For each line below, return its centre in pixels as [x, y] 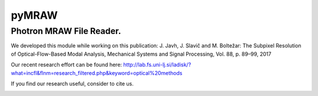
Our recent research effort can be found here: [67, 65]
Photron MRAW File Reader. [66, 31]
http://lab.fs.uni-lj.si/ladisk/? [157, 65]
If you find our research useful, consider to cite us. [72, 83]
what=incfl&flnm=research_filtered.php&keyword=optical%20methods [97, 73]
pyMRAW [34, 15]
